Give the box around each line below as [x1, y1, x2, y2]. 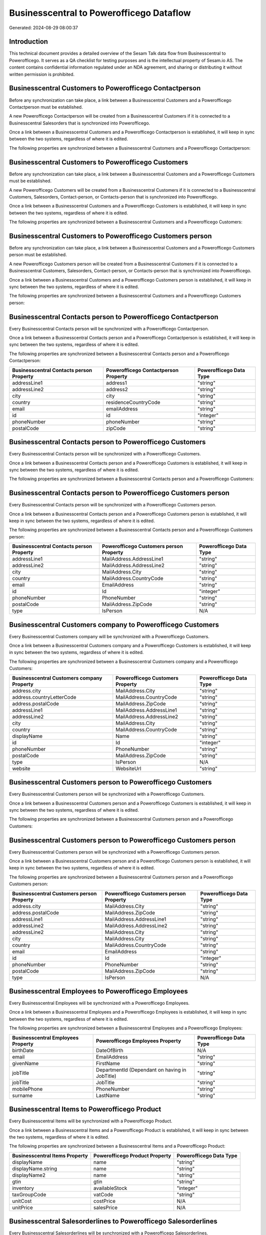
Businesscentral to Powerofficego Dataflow [9, 7, 191, 18]
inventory [12, 1185, 34, 1192]
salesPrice [93, 1204, 118, 1211]
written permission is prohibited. [9, 71, 75, 77]
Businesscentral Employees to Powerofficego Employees [9, 987, 188, 995]
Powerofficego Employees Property [96, 1037, 181, 1044]
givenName [12, 1060, 39, 1067]
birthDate [12, 1047, 34, 1054]
